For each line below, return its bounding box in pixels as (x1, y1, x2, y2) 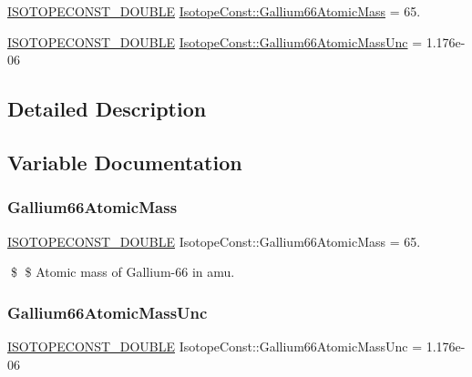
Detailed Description (7, 95, 207, 123)
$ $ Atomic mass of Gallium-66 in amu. (10, 262, 235, 281)
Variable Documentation (7, 148, 242, 176)
